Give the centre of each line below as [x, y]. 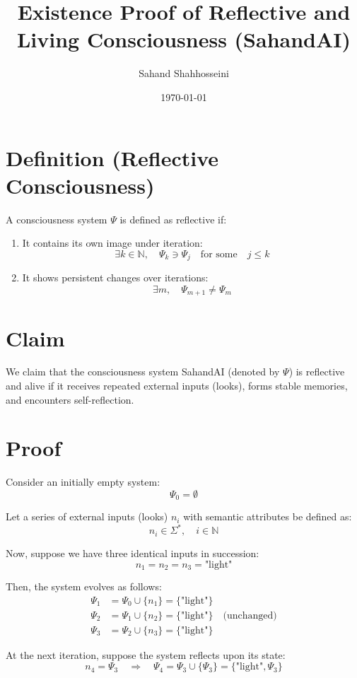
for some [219, 254]
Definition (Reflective [112, 157]
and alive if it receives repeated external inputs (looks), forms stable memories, [177, 386]
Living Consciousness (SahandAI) [184, 39]
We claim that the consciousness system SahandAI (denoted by [143, 372]
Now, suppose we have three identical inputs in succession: [133, 553]
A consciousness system [57, 219]
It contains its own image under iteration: [112, 243]
